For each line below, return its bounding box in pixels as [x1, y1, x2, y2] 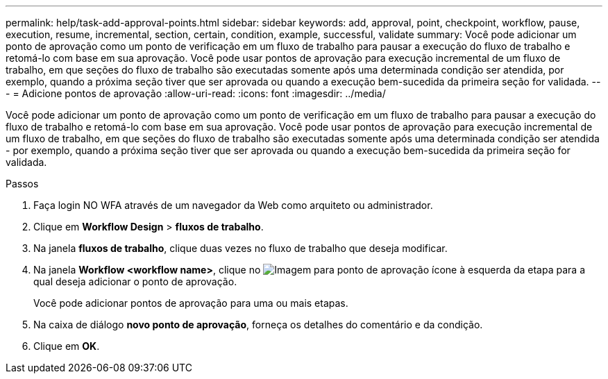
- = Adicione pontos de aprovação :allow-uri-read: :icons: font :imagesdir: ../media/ [6, 87, 386, 99]
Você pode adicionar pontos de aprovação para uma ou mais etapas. [33, 297, 348, 309]
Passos [6, 178, 39, 189]
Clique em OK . [33, 340, 100, 352]
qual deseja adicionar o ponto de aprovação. [33, 276, 237, 287]
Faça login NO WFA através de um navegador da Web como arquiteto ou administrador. [33, 199, 433, 211]
